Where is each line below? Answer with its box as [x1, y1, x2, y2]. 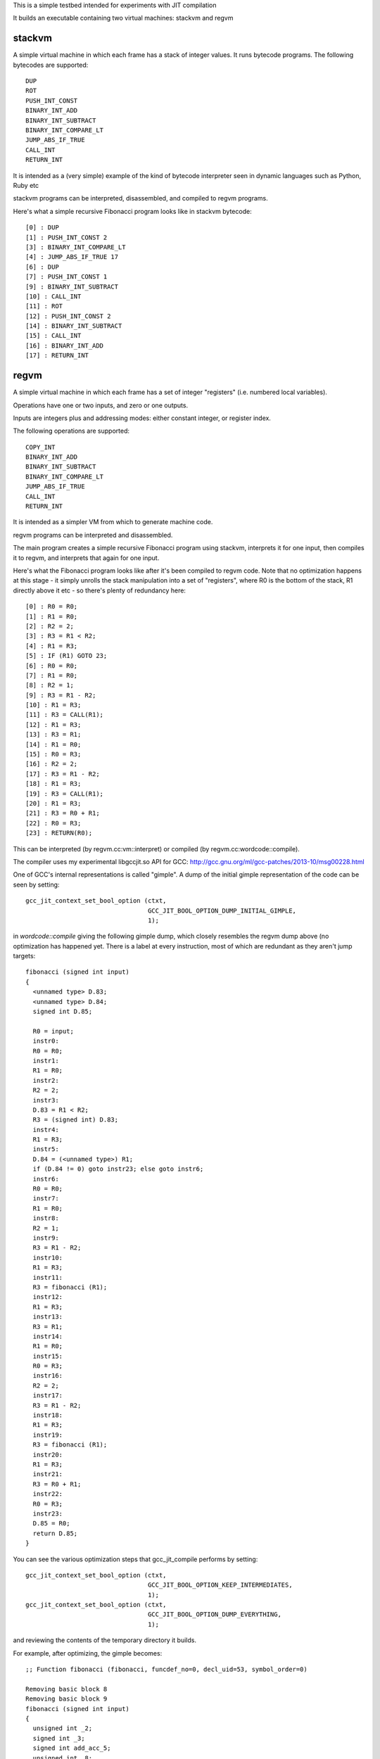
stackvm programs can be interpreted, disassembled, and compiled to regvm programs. [13, 194, 268, 203]
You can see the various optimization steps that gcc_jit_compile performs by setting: [13, 1555, 258, 1563]
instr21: [32, 1471, 63, 1478]
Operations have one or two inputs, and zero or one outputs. [13, 401, 189, 409]
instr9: [32, 1234, 59, 1242]
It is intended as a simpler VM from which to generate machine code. [13, 518, 213, 526]
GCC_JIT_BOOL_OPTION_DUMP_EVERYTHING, [148, 1611, 281, 1618]
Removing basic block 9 [25, 1695, 108, 1703]
